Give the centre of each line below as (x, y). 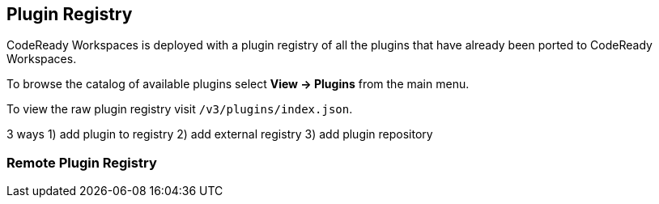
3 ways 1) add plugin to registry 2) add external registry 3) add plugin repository (220, 134)
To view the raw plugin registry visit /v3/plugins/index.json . (180, 109)
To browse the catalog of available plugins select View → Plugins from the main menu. (238, 84)
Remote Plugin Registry (82, 162)
